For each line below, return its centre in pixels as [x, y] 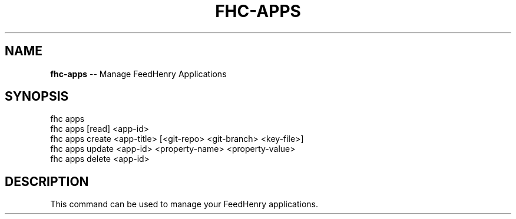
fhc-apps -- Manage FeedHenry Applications [138, 74]
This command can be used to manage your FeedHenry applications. [184, 204]
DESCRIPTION [47, 181]
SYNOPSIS [37, 97]
